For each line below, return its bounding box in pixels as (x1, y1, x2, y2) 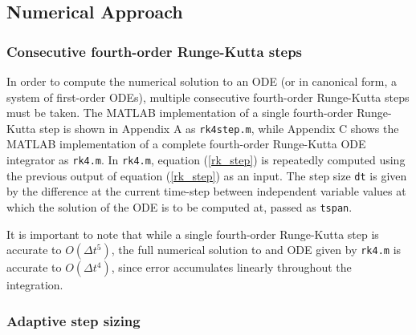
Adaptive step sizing (6, 310, 141, 330)
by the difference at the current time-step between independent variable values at (6, 183, 406, 200)
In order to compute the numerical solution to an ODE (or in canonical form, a (6, 73, 398, 89)
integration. (6, 276, 63, 293)
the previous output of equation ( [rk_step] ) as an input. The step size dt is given (6, 167, 407, 184)
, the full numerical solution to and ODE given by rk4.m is (111, 241, 402, 258)
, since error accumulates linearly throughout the (111, 259, 352, 276)
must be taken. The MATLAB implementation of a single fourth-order (6, 104, 353, 121)
